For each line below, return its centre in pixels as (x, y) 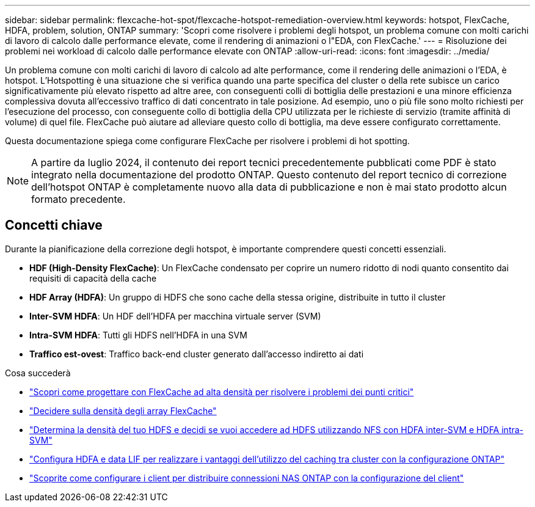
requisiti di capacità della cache (93, 278)
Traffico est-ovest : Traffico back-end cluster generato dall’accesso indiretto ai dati (197, 354)
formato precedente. (78, 199)
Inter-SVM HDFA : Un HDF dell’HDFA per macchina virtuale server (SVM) (175, 316)
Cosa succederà (38, 373)
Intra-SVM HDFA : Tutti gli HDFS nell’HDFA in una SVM (138, 335)
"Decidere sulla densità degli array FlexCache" (123, 410)
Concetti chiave (54, 225)
